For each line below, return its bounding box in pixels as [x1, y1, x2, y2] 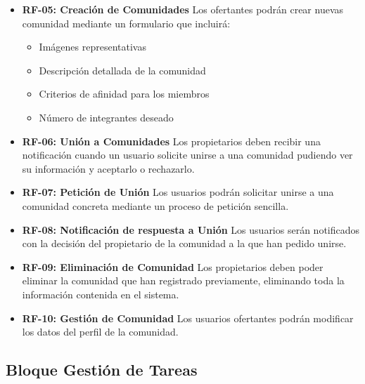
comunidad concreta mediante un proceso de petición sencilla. [22, 198, 289, 213]
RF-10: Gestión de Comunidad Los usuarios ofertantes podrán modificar [22, 310, 354, 325]
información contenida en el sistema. [22, 286, 179, 301]
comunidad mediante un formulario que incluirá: [22, 15, 231, 30]
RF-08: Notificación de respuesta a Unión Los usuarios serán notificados [22, 222, 360, 237]
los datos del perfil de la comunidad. [22, 324, 179, 339]
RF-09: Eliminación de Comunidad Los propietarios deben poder [22, 259, 324, 274]
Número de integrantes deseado [39, 110, 174, 124]
